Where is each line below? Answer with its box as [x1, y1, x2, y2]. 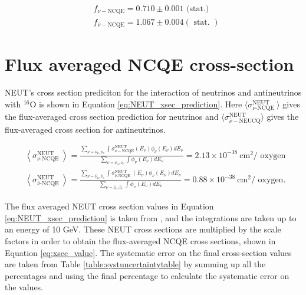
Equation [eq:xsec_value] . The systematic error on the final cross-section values [5, 246, 292, 258]
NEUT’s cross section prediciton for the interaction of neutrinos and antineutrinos [5, 86, 302, 99]
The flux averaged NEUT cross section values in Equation [5, 200, 214, 212]
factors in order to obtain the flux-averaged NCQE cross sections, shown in [5, 235, 276, 247]
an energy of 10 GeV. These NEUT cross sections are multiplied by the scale [5, 223, 281, 235]
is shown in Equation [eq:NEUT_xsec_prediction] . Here [39, 97, 242, 110]
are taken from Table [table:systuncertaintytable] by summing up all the [5, 258, 266, 270]
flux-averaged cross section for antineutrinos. [5, 123, 166, 135]
